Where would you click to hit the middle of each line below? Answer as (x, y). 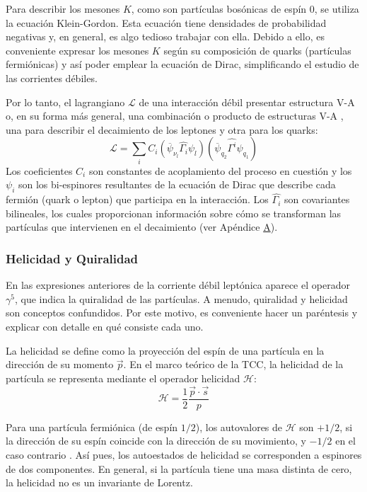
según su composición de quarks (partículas (257, 50)
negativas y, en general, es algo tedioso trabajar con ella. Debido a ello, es (165, 36)
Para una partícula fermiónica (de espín (92, 427)
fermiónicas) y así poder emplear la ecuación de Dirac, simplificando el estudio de (182, 64)
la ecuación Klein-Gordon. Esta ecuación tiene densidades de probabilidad (166, 22)
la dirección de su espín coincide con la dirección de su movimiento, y (156, 441)
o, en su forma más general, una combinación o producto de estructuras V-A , (175, 116)
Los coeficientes (39, 170)
